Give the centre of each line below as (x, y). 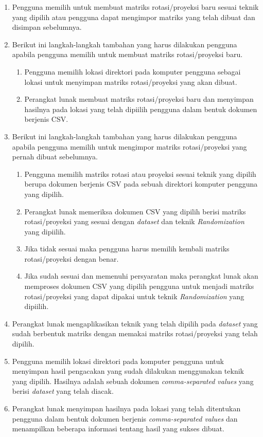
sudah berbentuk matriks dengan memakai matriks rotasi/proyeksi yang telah (135, 333)
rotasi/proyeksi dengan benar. (72, 258)
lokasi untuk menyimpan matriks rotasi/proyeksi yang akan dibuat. (131, 81)
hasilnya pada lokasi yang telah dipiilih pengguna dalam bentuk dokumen (141, 109)
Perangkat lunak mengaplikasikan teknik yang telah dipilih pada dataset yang (135, 323)
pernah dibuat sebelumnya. (55, 157)
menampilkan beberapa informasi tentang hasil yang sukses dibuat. (118, 429)
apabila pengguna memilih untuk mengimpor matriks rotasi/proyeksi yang (129, 146)
